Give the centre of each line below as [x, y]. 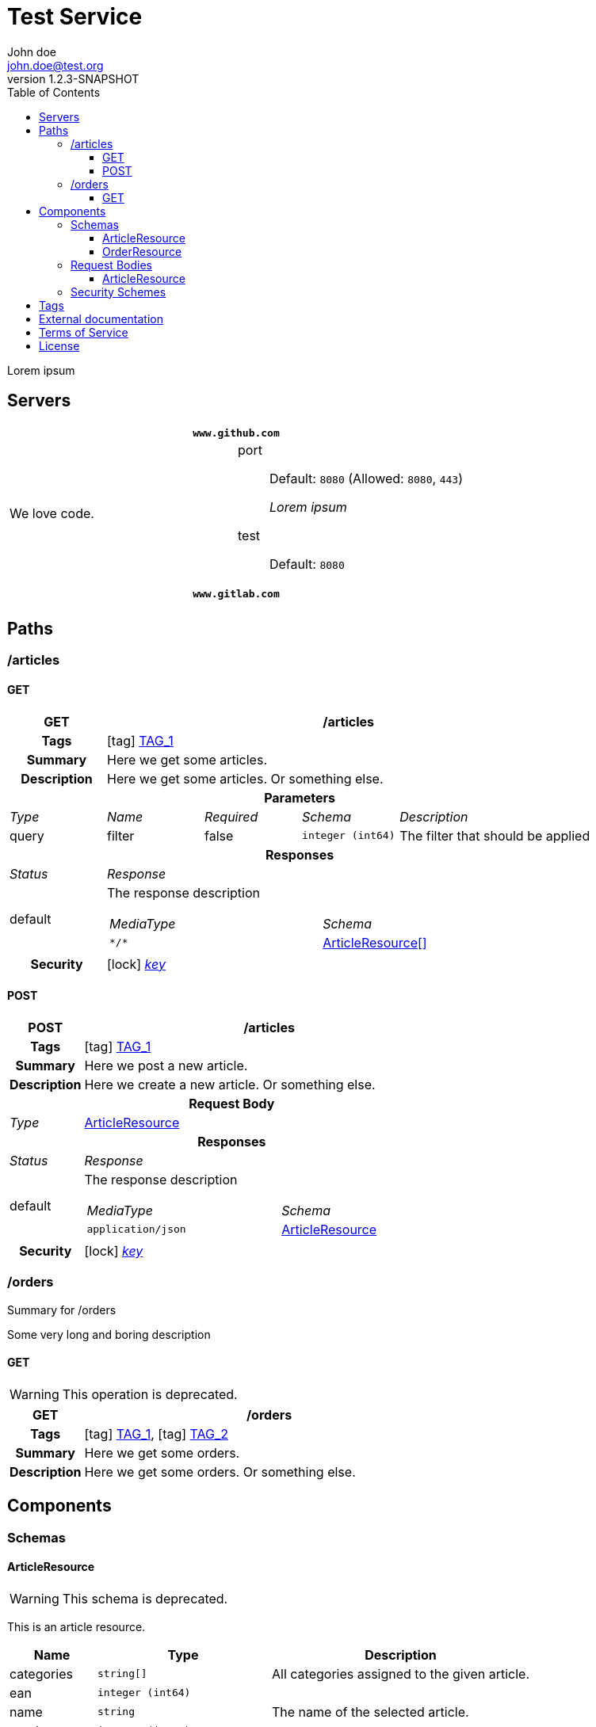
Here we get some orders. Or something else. [220, 1472]
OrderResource [142, 251]
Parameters [300, 797]
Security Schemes [118, 292]
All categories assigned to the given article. [401, 1674]
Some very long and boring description [109, 1334]
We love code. [52, 513]
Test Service [75, 17]
